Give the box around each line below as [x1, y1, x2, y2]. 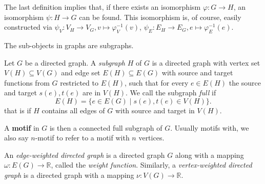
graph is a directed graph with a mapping [4, 169, 134, 180]
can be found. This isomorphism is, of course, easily [79, 11, 241, 22]
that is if [4, 105, 31, 115]
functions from [4, 77, 50, 88]
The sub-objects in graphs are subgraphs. [4, 39, 134, 50]
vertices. [138, 132, 165, 143]
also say [4, 132, 29, 143]
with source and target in [115, 105, 195, 115]
